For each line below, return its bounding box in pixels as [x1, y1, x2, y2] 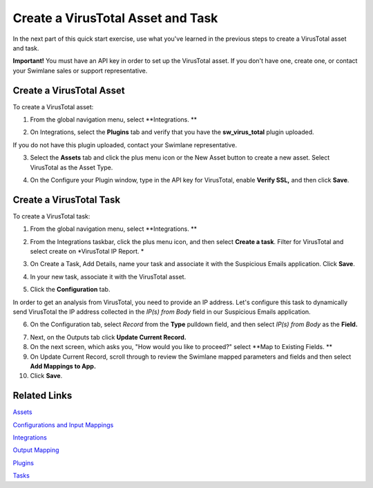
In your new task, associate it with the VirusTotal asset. [30, 272, 186, 281]
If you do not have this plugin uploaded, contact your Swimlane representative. [12, 140, 238, 149]
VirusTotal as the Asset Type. [30, 163, 113, 171]
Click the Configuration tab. [30, 285, 111, 294]
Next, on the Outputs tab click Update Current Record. [30, 332, 186, 341]
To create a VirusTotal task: [12, 212, 90, 220]
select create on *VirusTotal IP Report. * [30, 247, 144, 256]
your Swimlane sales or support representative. [12, 66, 148, 75]
